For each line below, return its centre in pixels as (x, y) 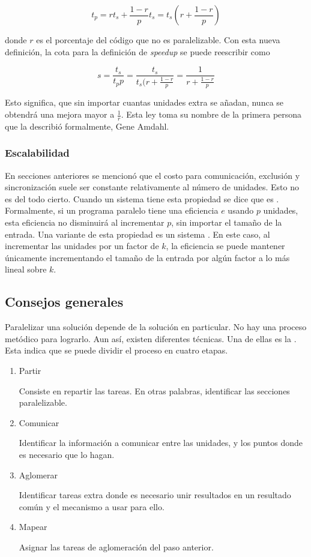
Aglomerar (38, 474)
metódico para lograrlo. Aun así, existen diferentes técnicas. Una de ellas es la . (151, 338)
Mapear (33, 527)
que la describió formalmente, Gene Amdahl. (87, 126)
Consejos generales (64, 302)
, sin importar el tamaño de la (227, 222)
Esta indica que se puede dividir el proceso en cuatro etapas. (116, 350)
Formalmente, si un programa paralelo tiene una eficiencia (112, 210)
